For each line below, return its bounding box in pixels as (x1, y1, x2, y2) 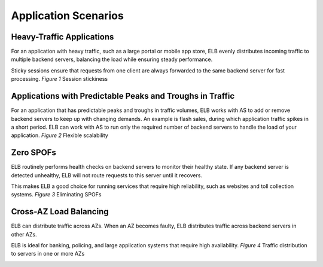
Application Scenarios (11, 9, 124, 22)
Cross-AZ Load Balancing (11, 207, 109, 217)
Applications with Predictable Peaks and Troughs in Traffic (11, 91, 235, 101)
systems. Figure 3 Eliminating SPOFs (11, 191, 102, 198)
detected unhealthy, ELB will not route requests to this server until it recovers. (11, 171, 203, 179)
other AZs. (11, 230, 37, 238)
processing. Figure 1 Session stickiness (11, 75, 108, 83)
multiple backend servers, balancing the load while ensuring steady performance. (11, 56, 213, 63)
